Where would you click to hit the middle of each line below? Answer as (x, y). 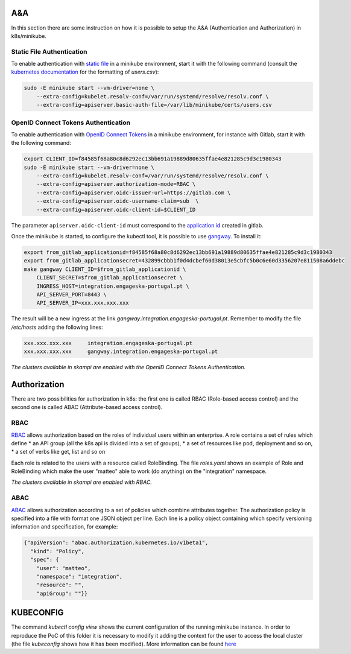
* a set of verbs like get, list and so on (58, 452)
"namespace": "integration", (80, 576)
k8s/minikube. (29, 36)
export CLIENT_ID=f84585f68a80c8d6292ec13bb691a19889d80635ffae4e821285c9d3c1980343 (153, 159)
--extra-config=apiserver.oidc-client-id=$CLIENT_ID (116, 209)
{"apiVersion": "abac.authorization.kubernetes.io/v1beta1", (116, 543)
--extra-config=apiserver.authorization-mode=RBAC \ (116, 184)
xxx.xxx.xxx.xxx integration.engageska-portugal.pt (108, 343)
